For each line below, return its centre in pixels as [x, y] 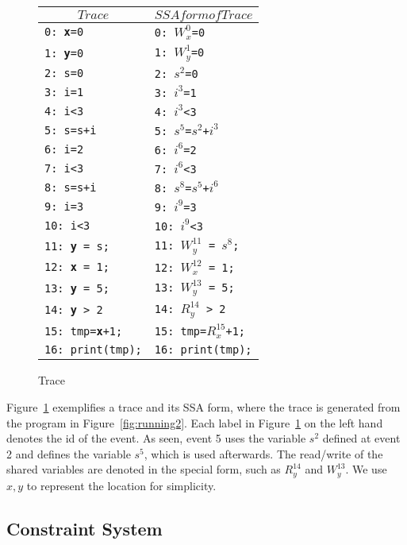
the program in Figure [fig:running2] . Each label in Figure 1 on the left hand [195, 422]
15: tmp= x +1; [84, 331]
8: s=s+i [71, 187]
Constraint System [84, 528]
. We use [366, 469]
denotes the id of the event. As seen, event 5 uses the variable [156, 438]
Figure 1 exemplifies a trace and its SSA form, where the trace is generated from [203, 406]
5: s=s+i [71, 130]
